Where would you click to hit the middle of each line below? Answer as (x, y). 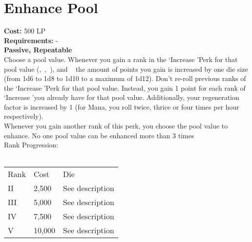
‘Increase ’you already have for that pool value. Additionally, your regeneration (122, 97)
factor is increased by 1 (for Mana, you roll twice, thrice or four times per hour (122, 106)
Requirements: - (31, 40)
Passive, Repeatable (38, 50)
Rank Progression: (31, 145)
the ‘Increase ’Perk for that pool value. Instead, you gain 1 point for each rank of (125, 88)
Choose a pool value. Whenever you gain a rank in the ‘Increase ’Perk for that (121, 59)
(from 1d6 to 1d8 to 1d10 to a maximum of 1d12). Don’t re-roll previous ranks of (125, 78)
